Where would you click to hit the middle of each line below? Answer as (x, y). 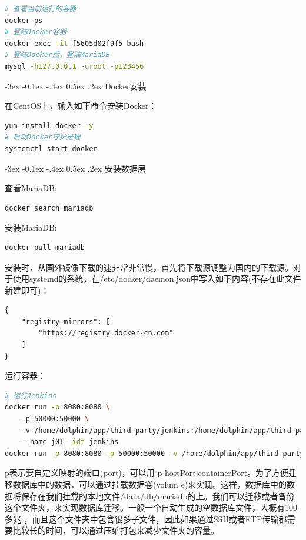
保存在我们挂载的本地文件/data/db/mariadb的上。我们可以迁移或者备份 (158, 496)
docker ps (24, 20)
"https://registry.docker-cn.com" (106, 333)
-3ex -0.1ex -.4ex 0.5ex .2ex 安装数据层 (75, 168)
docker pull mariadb (45, 247)
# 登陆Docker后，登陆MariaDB (57, 55)
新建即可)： (27, 290)
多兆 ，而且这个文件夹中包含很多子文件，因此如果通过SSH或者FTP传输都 (146, 519)
